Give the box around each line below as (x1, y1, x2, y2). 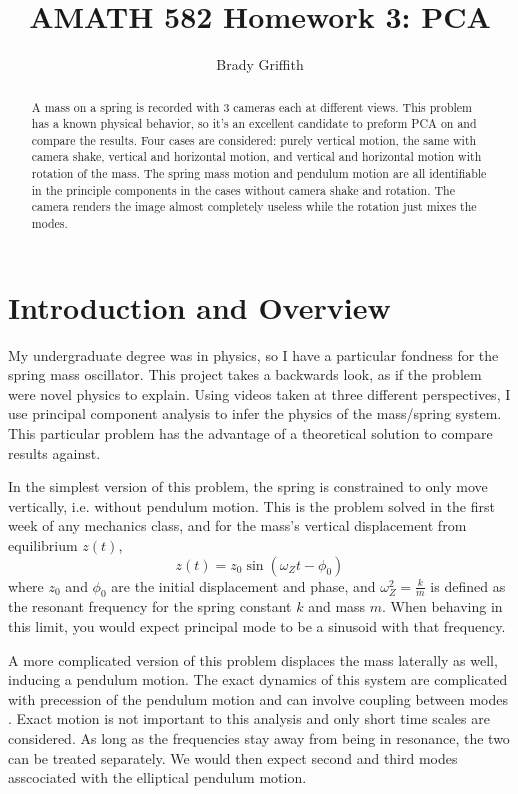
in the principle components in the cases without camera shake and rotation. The (31, 181, 455, 198)
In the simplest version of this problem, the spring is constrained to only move (8, 476, 488, 497)
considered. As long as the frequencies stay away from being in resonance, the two (8, 728, 510, 748)
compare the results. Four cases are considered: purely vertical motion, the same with (31, 131, 477, 148)
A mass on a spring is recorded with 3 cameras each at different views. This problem (31, 98, 473, 115)
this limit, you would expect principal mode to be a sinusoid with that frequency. (8, 616, 506, 637)
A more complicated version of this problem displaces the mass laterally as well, (8, 649, 498, 670)
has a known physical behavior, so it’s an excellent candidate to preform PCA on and (31, 115, 477, 132)
